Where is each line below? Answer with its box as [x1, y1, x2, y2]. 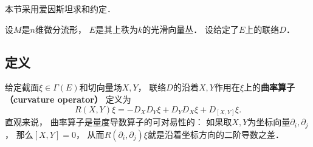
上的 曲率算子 [244, 81, 295, 94]
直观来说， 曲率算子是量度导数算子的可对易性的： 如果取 [5, 115, 232, 128]
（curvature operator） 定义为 [5, 92, 131, 105]
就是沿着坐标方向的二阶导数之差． [147, 128, 284, 140]
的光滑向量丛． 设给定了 [142, 22, 239, 35]
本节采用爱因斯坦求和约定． [5, 2, 115, 15]
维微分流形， [35, 22, 86, 35]
